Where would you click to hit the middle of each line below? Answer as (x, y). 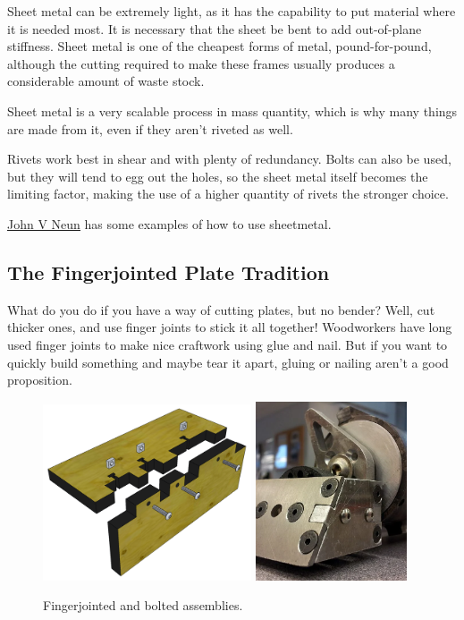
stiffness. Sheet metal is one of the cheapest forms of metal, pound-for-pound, (219, 46)
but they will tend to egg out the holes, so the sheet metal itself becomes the (218, 176)
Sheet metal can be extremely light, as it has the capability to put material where (232, 11)
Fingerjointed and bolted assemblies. (143, 605)
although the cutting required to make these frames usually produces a (201, 63)
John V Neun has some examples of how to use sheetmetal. (169, 223)
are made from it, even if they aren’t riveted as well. (150, 128)
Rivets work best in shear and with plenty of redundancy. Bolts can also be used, (229, 159)
